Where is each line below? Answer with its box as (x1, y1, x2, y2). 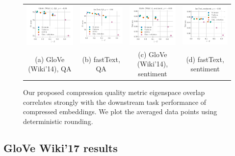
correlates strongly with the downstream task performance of (23, 96, 207, 107)
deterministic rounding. (23, 116, 93, 126)
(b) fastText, (82, 54, 120, 64)
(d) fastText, (186, 54, 224, 64)
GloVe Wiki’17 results (3, 140, 118, 155)
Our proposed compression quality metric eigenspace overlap (23, 87, 205, 97)
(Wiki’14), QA (28, 63, 72, 74)
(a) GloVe (35, 54, 65, 64)
